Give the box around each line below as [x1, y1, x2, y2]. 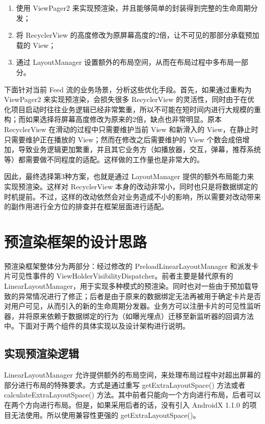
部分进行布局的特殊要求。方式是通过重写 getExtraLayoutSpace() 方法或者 [4, 379, 246, 390]
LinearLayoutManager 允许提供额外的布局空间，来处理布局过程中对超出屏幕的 [4, 369, 261, 380]
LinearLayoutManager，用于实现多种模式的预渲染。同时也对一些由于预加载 [4, 281, 252, 291]
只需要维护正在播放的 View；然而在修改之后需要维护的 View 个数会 [4, 134, 228, 144]
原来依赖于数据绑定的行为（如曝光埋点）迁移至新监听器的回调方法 [32, 310, 254, 321]
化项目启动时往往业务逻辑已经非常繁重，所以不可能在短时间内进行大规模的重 [4, 104, 261, 114]
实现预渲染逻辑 [4, 345, 79, 361]
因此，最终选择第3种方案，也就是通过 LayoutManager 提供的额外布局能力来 [4, 171, 254, 182]
